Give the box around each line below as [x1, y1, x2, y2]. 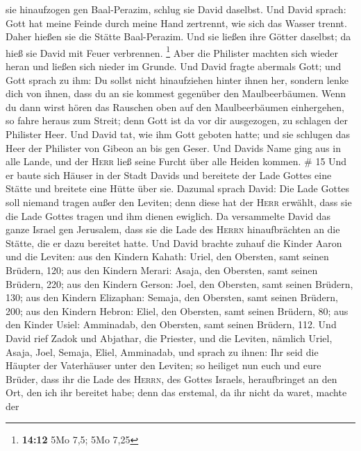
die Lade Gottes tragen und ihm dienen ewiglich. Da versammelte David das [6, 208, 331, 223]
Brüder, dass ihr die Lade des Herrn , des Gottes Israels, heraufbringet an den [6, 371, 337, 386]
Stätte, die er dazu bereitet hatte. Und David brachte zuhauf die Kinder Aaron [6, 235, 342, 250]
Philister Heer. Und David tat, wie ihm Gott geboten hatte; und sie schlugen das [6, 127, 350, 141]
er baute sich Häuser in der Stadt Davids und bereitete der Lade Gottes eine [6, 167, 332, 182]
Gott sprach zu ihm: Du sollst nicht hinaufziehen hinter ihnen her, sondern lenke [6, 72, 349, 87]
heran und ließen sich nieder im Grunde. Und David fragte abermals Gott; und [6, 59, 342, 74]
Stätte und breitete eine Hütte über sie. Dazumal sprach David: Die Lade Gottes [6, 181, 350, 196]
